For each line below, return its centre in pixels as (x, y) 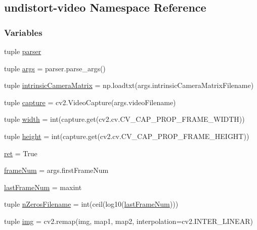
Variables (23, 32)
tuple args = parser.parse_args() (55, 68)
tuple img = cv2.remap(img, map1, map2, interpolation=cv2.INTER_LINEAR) (128, 221)
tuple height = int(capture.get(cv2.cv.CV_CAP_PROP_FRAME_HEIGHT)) (127, 136)
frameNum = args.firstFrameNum (56, 170)
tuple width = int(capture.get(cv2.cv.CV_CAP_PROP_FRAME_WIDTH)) (124, 119)
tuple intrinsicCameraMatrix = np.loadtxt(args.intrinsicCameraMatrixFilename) (129, 85)
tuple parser (23, 51)
